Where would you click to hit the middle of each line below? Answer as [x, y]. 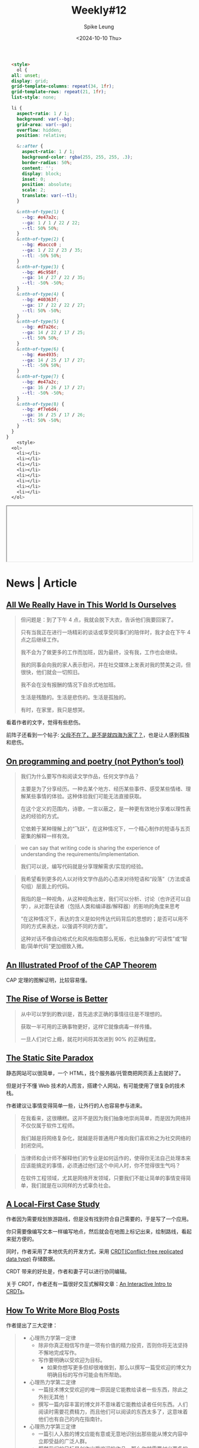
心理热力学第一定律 [53, 1338]
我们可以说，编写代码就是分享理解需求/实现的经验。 [83, 867]
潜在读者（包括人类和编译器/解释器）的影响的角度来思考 [112, 906]
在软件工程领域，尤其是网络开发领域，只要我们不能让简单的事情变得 [103, 1178]
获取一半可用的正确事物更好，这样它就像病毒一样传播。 [87, 1026]
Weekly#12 [99, 10]
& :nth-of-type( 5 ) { [41, 322]
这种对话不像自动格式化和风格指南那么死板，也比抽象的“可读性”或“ [101, 939]
